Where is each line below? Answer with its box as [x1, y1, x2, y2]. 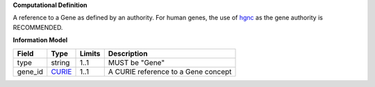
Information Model [12, 36, 68, 44]
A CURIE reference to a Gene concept [108, 66, 232, 76]
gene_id [17, 66, 44, 76]
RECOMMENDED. [12, 23, 63, 31]
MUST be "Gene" [108, 57, 165, 67]
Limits [79, 48, 101, 58]
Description [108, 48, 148, 58]
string [51, 57, 70, 67]
